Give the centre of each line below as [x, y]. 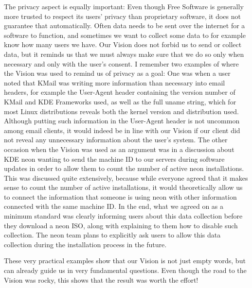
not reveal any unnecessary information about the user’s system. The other [116, 140]
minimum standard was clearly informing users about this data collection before [123, 216]
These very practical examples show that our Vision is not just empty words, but [125, 261]
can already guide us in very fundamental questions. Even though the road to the [125, 270]
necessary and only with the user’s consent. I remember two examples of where [121, 63]
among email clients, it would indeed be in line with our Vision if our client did [122, 130]
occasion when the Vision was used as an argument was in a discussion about [119, 149]
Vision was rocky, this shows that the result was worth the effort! [101, 280]
